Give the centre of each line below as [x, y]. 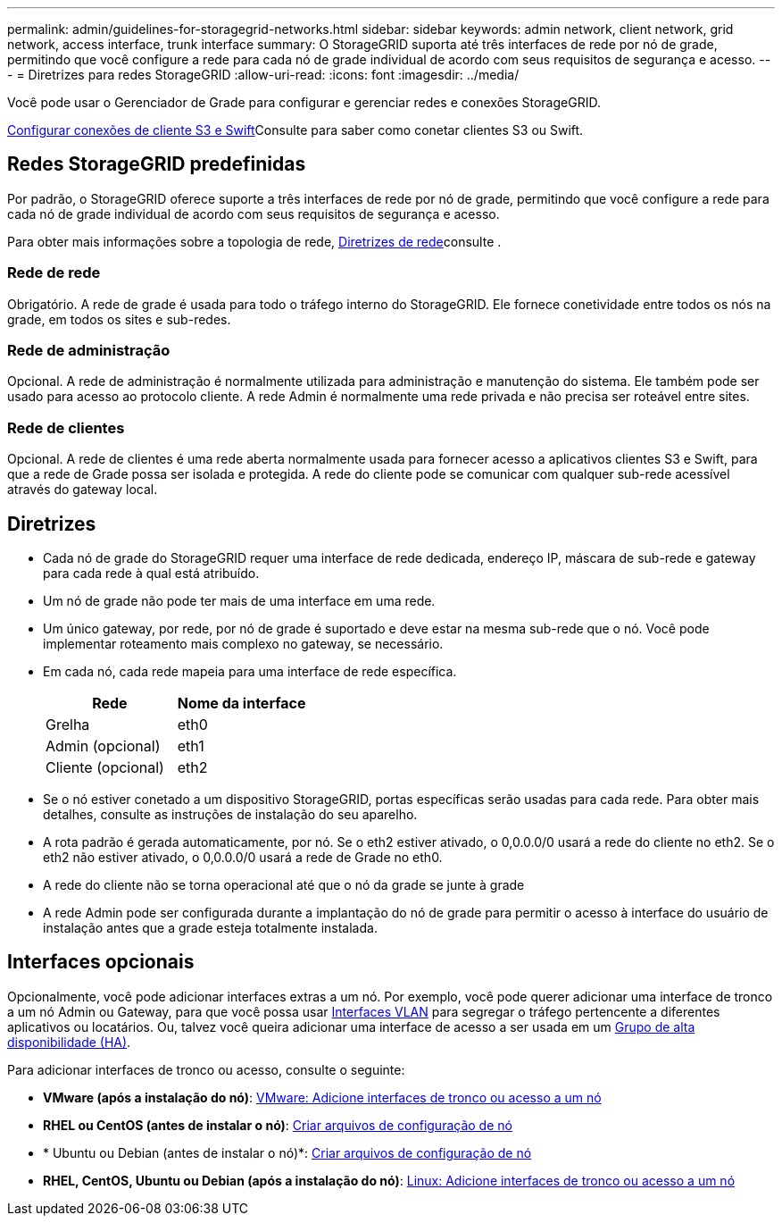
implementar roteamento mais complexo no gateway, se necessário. [243, 643]
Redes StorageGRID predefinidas [157, 164]
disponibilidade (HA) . [69, 1042]
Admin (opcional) [103, 746]
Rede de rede [54, 273]
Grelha [68, 724]
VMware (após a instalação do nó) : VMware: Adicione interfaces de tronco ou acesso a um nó [322, 1097]
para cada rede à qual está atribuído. [151, 573]
